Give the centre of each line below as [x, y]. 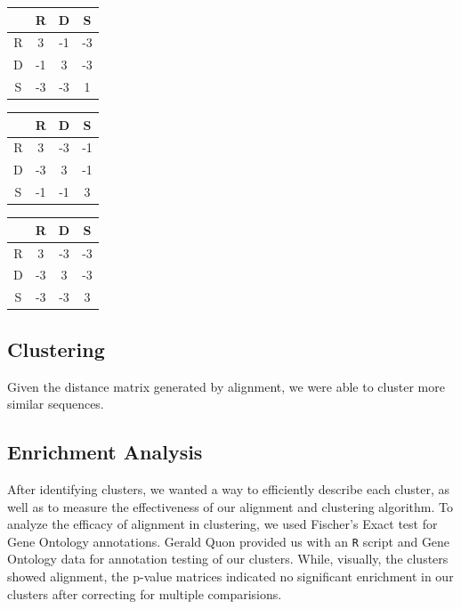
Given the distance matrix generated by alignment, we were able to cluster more [226, 386]
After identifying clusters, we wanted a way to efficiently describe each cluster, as [229, 488]
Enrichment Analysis [105, 452]
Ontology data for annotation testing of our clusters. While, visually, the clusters [228, 559]
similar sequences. [56, 404]
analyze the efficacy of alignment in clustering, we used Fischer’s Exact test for [222, 524]
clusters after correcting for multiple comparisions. [145, 593]
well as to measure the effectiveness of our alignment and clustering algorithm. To [230, 506]
